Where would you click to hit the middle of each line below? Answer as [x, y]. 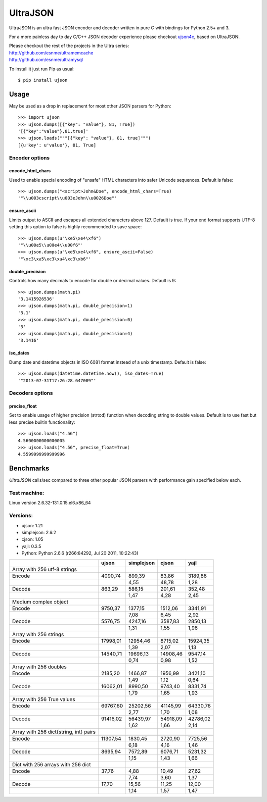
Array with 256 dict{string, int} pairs [54, 732]
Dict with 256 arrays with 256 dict [51, 764]
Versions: [21, 516]
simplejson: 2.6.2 [39, 532]
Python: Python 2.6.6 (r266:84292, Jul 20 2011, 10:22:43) [80, 553]
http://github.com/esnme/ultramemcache [51, 52]
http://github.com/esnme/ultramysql [46, 60]
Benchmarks [29, 469]
